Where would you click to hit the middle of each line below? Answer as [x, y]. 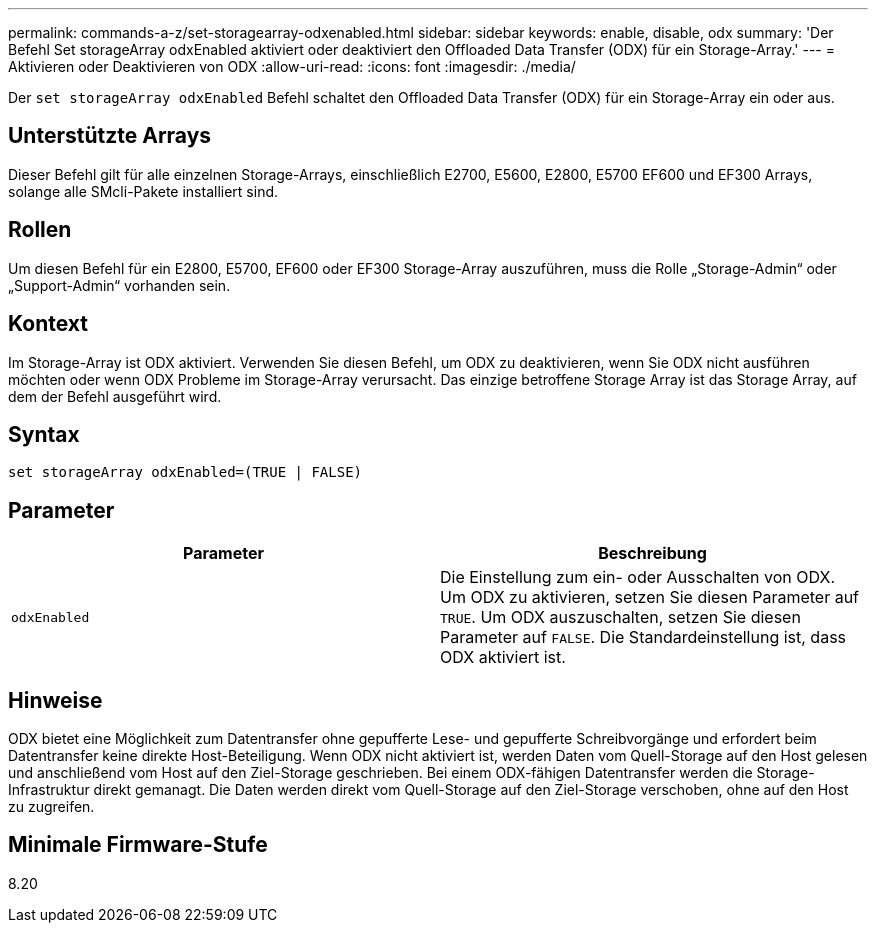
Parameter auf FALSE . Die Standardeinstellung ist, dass [643, 637]
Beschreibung [652, 553]
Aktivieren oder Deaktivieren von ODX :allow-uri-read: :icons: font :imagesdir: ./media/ [292, 66]
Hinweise [55, 700]
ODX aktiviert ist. [503, 657]
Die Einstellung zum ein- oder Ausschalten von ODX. [638, 577]
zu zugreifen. [51, 807]
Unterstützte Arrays [110, 136]
